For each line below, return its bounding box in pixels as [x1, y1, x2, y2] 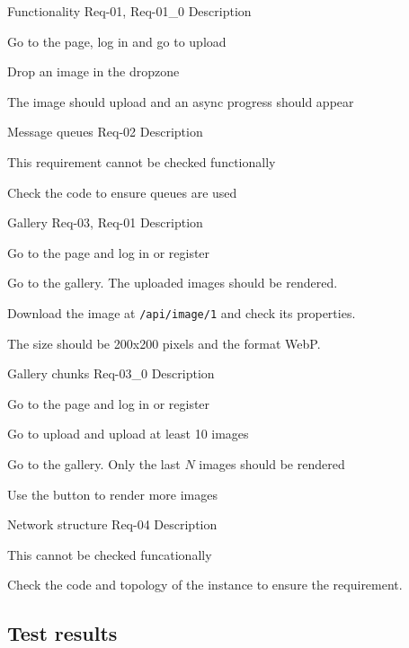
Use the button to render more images [7, 484, 218, 503]
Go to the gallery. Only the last [7, 454, 181, 473]
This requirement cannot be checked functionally [7, 152, 276, 171]
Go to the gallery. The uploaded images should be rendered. [7, 273, 338, 292]
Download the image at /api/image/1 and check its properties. [7, 303, 356, 322]
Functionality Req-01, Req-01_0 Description [7, 2, 252, 20]
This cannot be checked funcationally [7, 545, 212, 564]
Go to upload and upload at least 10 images [7, 424, 249, 443]
